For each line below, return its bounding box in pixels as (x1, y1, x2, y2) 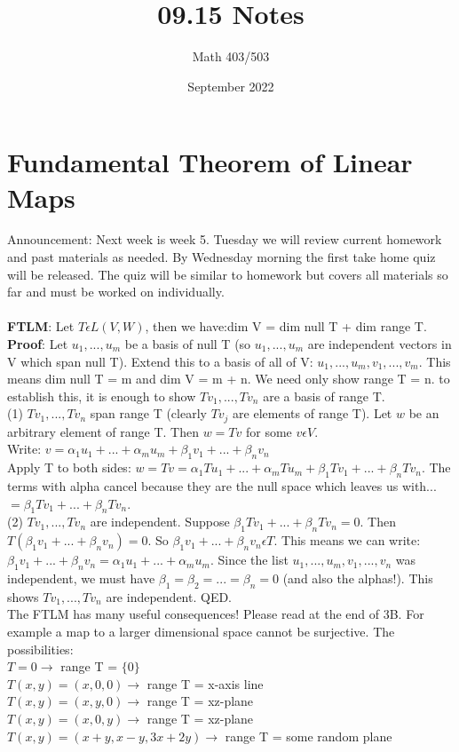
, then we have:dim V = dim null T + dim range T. (145, 317, 427, 336)
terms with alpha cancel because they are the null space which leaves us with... (7, 477, 437, 495)
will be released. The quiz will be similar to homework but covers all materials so (7, 265, 448, 283)
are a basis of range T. (263, 386, 385, 405)
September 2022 (187, 76, 274, 95)
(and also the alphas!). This (282, 569, 433, 587)
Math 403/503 (192, 47, 270, 66)
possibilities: (7, 639, 74, 658)
